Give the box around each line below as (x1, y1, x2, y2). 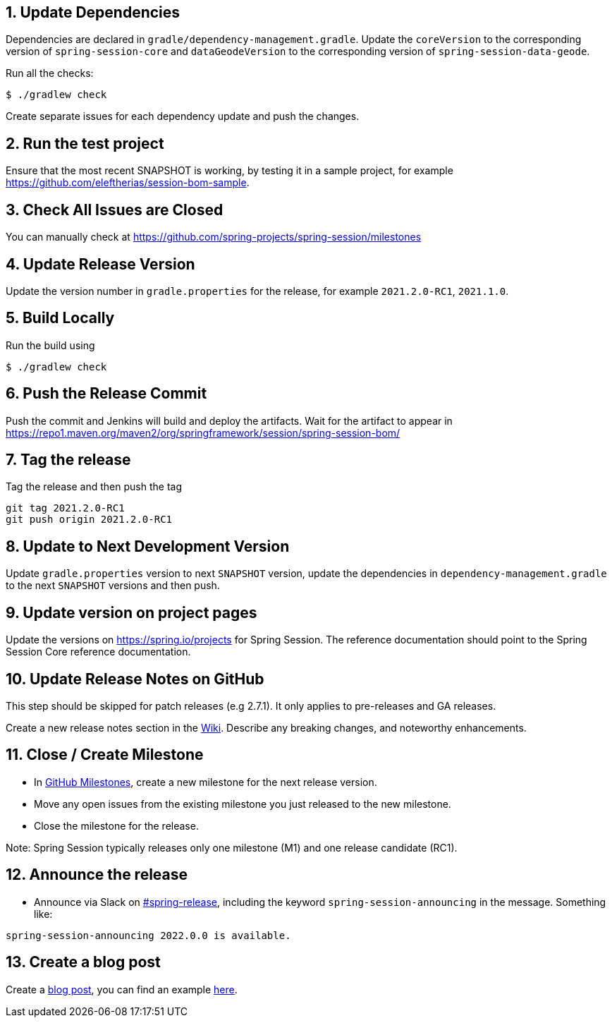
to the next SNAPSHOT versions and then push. (6, 579, 220, 592)
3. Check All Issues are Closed (6, 200, 224, 219)
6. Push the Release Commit (6, 385, 207, 403)
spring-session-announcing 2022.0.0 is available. (6, 929, 291, 941)
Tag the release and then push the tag (6, 480, 182, 493)
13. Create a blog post (6, 953, 161, 971)
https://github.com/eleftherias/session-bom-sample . (6, 176, 250, 189)
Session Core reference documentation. (6, 646, 191, 658)
